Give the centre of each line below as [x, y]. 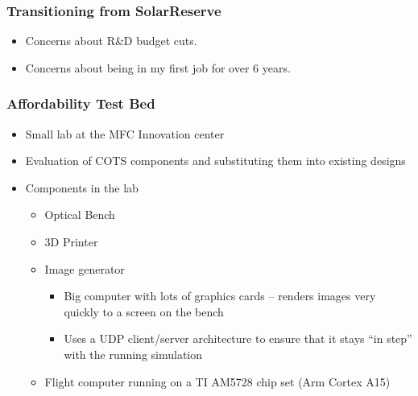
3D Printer [71, 241]
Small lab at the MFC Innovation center [125, 133]
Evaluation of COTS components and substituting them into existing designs [215, 161]
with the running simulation [133, 354]
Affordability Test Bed [81, 103]
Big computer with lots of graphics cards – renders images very [220, 296]
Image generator [85, 268]
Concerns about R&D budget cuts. [111, 41]
